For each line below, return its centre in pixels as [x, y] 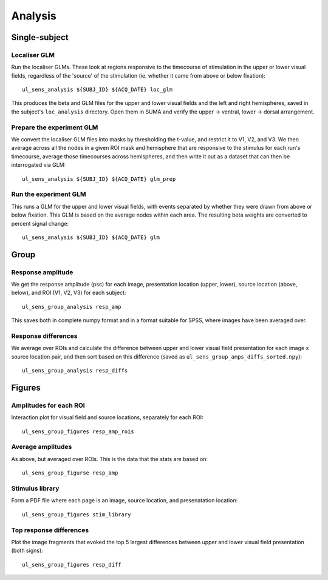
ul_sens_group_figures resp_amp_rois [78, 431]
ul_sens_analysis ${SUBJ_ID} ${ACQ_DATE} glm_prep [99, 179]
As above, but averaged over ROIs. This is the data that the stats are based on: [110, 459]
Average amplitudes [42, 447]
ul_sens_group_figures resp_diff [72, 565]
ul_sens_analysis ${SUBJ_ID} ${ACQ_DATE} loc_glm [97, 90]
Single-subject [40, 37]
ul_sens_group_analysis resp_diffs [75, 371]
